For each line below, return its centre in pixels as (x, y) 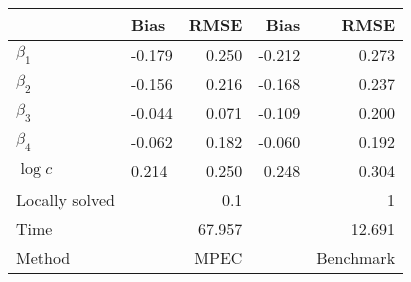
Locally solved (65, 199)
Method (43, 257)
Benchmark (356, 257)
